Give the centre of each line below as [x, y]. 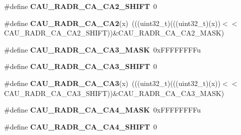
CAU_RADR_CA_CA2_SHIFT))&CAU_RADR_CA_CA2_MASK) [114, 33]
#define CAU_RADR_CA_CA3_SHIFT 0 [81, 66]
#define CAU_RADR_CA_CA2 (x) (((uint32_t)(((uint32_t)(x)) [112, 23]
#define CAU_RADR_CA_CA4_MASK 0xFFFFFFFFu [103, 110]
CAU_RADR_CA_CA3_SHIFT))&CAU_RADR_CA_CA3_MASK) [114, 93]
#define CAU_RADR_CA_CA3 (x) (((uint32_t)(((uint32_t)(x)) [112, 83]
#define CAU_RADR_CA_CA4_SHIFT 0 [81, 126]
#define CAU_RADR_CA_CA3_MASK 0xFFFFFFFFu [103, 49]
